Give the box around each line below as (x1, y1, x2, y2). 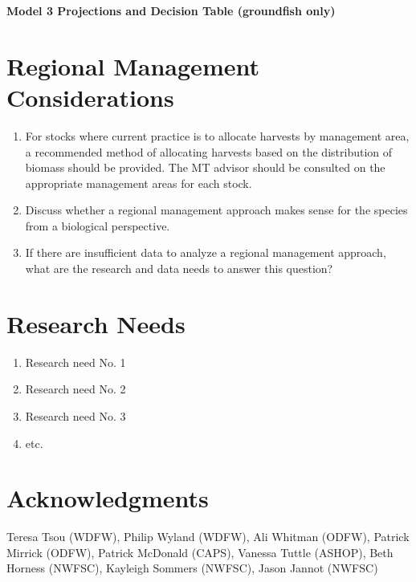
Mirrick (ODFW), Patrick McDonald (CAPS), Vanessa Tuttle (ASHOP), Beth (6, 543, 394, 560)
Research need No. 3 (25, 407, 126, 424)
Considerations (6, 80, 174, 113)
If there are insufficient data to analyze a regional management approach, (25, 244, 386, 261)
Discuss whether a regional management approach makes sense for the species (25, 201, 408, 218)
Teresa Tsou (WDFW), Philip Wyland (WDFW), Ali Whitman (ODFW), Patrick (6, 528, 410, 545)
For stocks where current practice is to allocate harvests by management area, (25, 127, 410, 144)
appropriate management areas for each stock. (25, 174, 252, 191)
